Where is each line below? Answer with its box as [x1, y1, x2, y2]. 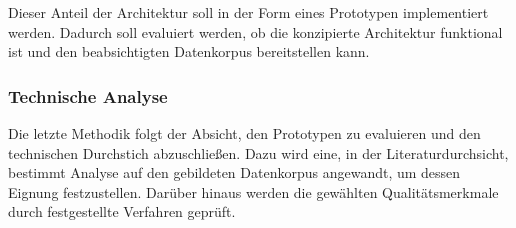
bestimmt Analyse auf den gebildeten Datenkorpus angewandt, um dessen [8, 162, 461, 183]
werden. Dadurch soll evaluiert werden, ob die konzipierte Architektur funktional [8, 21, 503, 42]
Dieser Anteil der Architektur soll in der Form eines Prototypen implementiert [8, 2, 489, 22]
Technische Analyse [8, 83, 168, 108]
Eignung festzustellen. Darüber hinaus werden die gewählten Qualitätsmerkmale [8, 181, 499, 202]
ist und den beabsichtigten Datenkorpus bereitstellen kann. [8, 41, 370, 62]
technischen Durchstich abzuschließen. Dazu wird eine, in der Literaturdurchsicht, [8, 142, 509, 163]
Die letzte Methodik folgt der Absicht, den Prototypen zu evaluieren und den [8, 123, 481, 143]
